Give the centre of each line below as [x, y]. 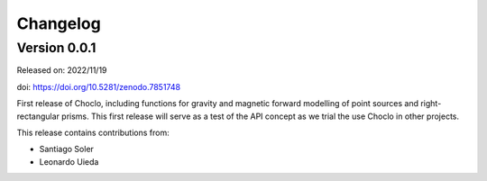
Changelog [59, 23]
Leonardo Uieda [69, 161]
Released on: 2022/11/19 [62, 70]
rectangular [38, 116]
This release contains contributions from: [93, 132]
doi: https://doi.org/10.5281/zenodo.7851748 [98, 86]
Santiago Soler [67, 149]
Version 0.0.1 [56, 48]
